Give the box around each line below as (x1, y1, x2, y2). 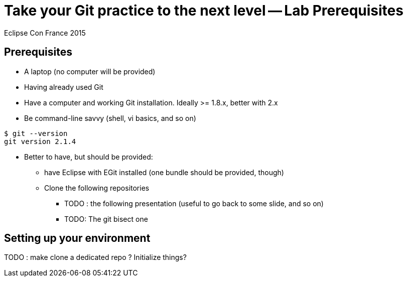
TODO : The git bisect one (64, 214, 148, 223)
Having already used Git (24, 82, 103, 91)
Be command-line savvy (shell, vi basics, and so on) (24, 113, 196, 122)
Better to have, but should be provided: (24, 152, 153, 161)
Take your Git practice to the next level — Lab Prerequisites (4, 2, 403, 19)
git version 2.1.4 (4, 137, 76, 146)
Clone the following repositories (44, 183, 150, 192)
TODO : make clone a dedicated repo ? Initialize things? (4, 253, 187, 262)
